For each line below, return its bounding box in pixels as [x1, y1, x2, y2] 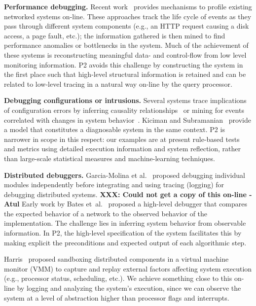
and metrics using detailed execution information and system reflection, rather [4, 143, 241, 154]
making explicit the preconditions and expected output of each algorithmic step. [4, 237, 247, 247]
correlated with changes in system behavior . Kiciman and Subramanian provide [4, 114, 251, 125]
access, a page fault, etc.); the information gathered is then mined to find [4, 30, 225, 40]
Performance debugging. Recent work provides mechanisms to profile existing [4, 1, 252, 11]
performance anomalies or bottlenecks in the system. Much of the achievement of [4, 40, 249, 50]
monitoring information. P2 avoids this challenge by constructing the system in [4, 59, 243, 69]
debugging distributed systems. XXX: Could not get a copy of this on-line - [4, 189, 252, 199]
